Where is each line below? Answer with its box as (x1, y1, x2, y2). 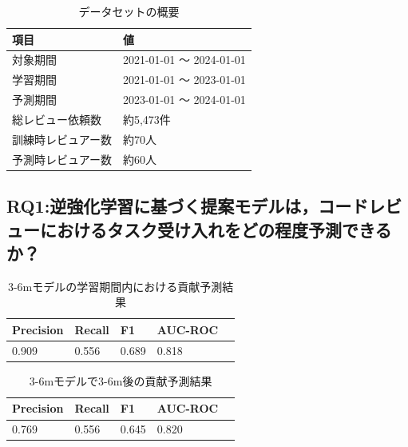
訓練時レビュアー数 (12, 130, 112, 147)
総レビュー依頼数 (12, 110, 101, 127)
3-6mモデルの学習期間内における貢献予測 (7, 277, 223, 294)
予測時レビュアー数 (12, 150, 112, 167)
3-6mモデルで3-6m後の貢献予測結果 (29, 372, 212, 389)
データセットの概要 (78, 3, 180, 19)
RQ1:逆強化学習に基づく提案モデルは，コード (6, 194, 369, 218)
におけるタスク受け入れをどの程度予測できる (39, 217, 392, 241)
